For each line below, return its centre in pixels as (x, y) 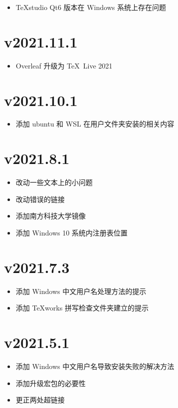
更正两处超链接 (40, 400)
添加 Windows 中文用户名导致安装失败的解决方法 (95, 366)
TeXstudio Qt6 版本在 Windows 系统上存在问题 (91, 7)
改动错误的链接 (40, 199)
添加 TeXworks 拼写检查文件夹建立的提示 (82, 308)
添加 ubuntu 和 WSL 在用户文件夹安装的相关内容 (95, 124)
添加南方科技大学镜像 (51, 216)
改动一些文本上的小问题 (54, 182)
